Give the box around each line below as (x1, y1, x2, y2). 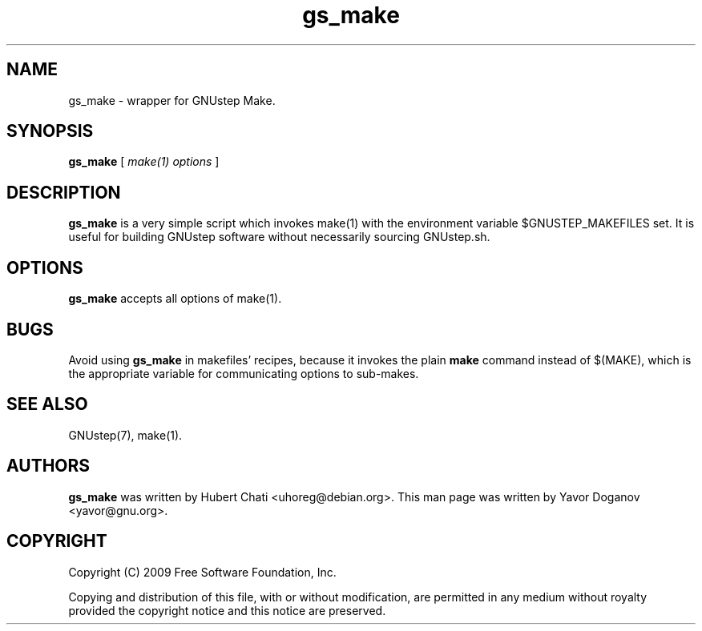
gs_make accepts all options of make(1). (68, 291, 282, 306)
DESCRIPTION (6, 182, 121, 203)
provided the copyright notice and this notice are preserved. (68, 603, 386, 617)
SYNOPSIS (6, 121, 94, 142)
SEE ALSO (6, 394, 88, 415)
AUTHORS (6, 456, 91, 476)
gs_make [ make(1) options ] (68, 155, 220, 169)
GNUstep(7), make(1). (68, 428, 183, 442)
